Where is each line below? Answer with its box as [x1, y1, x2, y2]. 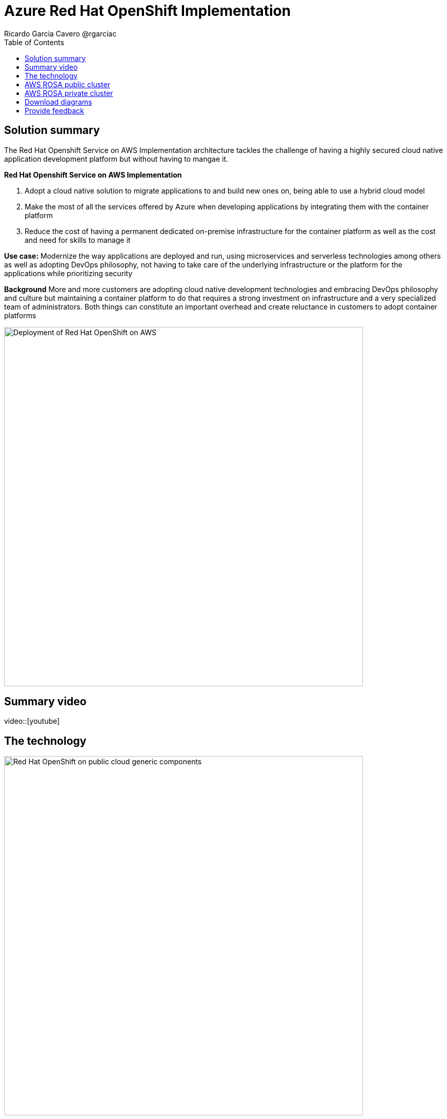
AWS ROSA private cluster [25, 88, 113, 98]
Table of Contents [4, 37, 65, 47]
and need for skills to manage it [25, 235, 131, 244]
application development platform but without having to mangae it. [4, 154, 229, 163]
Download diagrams [25, 97, 92, 106]
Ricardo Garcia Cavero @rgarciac [4, 29, 117, 38]
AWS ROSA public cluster [25, 80, 110, 89]
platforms [4, 311, 36, 320]
